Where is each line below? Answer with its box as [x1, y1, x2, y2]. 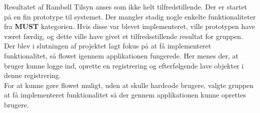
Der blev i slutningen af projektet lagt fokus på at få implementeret [4, 40, 211, 51]
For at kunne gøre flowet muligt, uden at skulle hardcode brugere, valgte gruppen [4, 79, 254, 90]
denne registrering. [4, 70, 61, 80]
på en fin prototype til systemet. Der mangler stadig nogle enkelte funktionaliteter [4, 11, 256, 21]
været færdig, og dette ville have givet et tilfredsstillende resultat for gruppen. [4, 30, 243, 41]
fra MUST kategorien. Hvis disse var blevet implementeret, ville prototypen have [4, 21, 255, 31]
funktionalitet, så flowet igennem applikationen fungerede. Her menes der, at [4, 50, 238, 60]
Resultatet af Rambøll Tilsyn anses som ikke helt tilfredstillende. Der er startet [4, 1, 247, 11]
